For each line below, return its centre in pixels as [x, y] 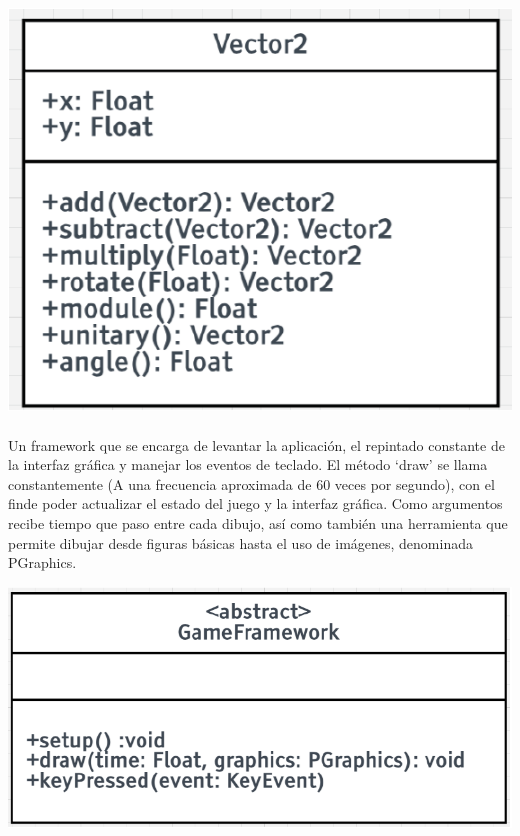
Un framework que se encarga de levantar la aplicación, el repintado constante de [256, 444]
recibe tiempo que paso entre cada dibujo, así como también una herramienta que [258, 522]
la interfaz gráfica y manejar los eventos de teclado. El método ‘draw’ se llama [248, 464]
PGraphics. [42, 562]
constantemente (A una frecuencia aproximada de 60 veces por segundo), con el [251, 483]
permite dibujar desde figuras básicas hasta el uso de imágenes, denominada [240, 542]
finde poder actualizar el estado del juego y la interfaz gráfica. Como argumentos [255, 503]
